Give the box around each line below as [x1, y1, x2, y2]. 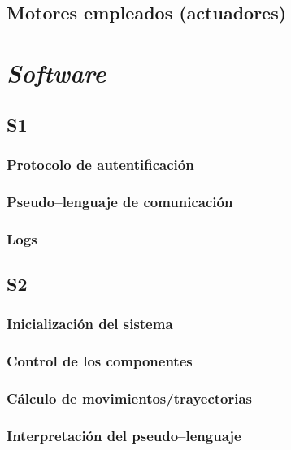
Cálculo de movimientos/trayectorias [7, 387, 253, 408]
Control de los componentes [7, 351, 193, 371]
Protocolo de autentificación [7, 154, 194, 174]
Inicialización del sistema [7, 314, 173, 334]
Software [7, 55, 106, 89]
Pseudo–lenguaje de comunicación [7, 191, 233, 211]
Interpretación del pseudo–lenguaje [7, 425, 241, 445]
